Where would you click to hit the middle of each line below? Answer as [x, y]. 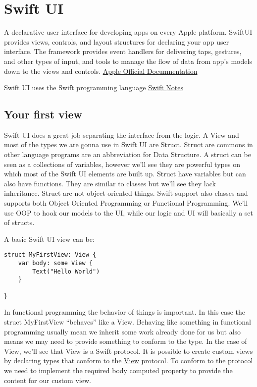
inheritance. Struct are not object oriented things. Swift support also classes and [126, 193]
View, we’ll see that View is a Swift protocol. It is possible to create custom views [128, 351]
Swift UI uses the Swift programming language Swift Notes [94, 87]
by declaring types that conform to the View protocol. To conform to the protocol [128, 360]
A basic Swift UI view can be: [49, 239]
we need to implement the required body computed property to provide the [118, 370]
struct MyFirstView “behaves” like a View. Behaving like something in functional [128, 321]
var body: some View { [55, 263]
